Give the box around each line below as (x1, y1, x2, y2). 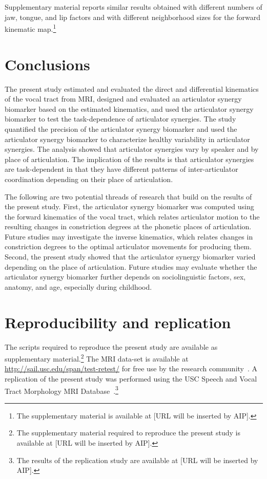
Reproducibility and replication (5, 311, 231, 332)
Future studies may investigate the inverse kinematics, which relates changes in (5, 231, 253, 242)
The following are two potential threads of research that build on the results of (5, 191, 252, 202)
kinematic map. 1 (5, 22, 56, 34)
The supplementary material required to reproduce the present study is (16, 427, 240, 438)
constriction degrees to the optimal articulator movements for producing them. (5, 241, 252, 252)
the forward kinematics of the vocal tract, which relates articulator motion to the (5, 211, 260, 222)
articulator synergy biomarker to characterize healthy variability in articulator (5, 133, 250, 144)
